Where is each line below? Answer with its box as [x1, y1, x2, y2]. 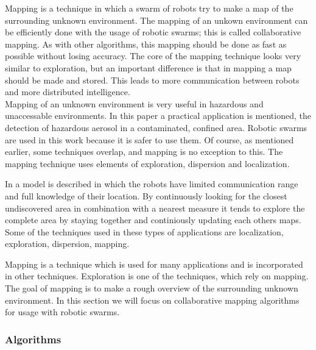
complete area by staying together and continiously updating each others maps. [5, 213, 301, 226]
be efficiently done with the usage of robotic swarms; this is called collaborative [5, 26, 301, 38]
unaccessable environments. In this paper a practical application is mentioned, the [5, 109, 311, 122]
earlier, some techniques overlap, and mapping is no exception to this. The [5, 145, 283, 158]
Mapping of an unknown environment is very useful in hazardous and [5, 97, 264, 110]
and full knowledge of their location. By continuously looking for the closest [5, 189, 287, 202]
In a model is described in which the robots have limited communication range [5, 177, 298, 190]
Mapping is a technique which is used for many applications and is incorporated [5, 257, 303, 270]
